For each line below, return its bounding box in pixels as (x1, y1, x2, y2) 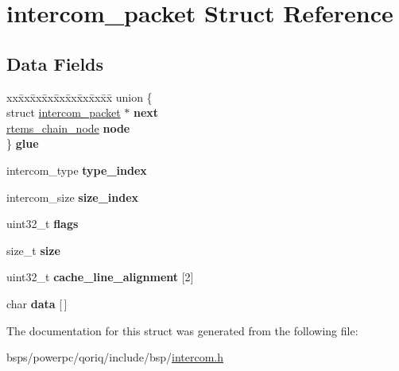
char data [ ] (6, 295, 68, 311)
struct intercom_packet (6, 104, 121, 121)
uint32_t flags (6, 215, 79, 232)
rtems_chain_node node (6, 119, 130, 136)
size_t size (6, 242, 60, 258)
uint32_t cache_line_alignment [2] (6, 269, 194, 285)
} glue (6, 135, 39, 152)
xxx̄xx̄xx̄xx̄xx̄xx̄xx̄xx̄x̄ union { (6, 88, 153, 105)
